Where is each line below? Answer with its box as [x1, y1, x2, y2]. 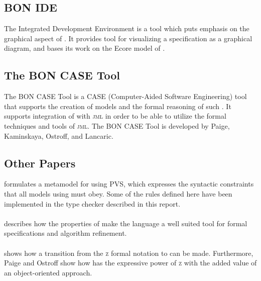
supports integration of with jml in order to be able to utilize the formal [4, 111, 226, 121]
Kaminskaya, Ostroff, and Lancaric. [4, 130, 113, 141]
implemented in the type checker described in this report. [4, 198, 181, 209]
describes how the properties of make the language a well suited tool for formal [4, 218, 247, 228]
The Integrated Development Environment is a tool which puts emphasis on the [4, 23, 249, 34]
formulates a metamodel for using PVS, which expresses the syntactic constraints [4, 178, 254, 189]
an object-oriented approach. [4, 267, 92, 277]
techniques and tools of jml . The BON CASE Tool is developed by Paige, [4, 120, 230, 131]
